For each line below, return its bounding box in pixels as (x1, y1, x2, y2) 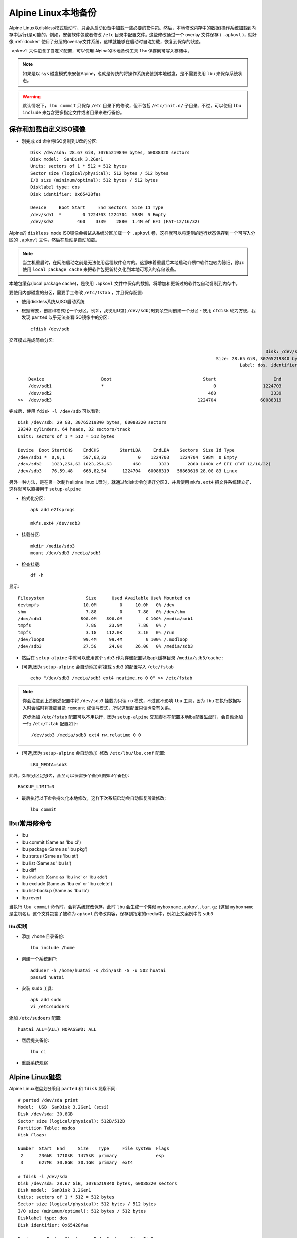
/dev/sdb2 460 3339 (28, 390, 282, 396)
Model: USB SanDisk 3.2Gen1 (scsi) (18, 1104, 110, 1110)
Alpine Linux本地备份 (9, 7, 97, 18)
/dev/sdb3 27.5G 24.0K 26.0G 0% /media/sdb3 (18, 644, 193, 649)
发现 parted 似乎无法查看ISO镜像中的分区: (21, 314, 109, 320)
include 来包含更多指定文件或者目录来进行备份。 (22, 109, 125, 116)
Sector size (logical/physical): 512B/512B (18, 1118, 125, 1124)
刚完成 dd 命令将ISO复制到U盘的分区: (21, 138, 98, 144)
